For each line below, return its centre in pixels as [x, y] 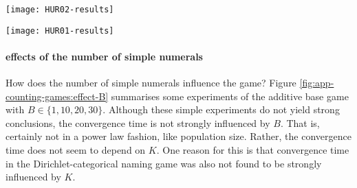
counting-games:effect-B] [57, 96]
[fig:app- [317, 83]
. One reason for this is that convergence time [253, 150]
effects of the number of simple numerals [104, 56]
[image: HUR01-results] [60, 31]
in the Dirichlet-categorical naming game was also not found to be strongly [164, 163]
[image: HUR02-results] [60, 10]
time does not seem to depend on [76, 150]
